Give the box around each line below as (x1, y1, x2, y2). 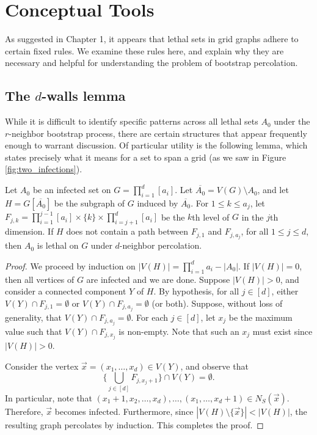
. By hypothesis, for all (153, 285, 239, 298)
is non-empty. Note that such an (118, 325, 239, 338)
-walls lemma (42, 86, 126, 105)
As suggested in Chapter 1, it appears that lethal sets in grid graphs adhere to (5, 32, 299, 45)
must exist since (252, 325, 313, 338)
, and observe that (180, 359, 249, 372)
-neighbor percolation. (119, 239, 202, 252)
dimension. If (5, 225, 54, 238)
